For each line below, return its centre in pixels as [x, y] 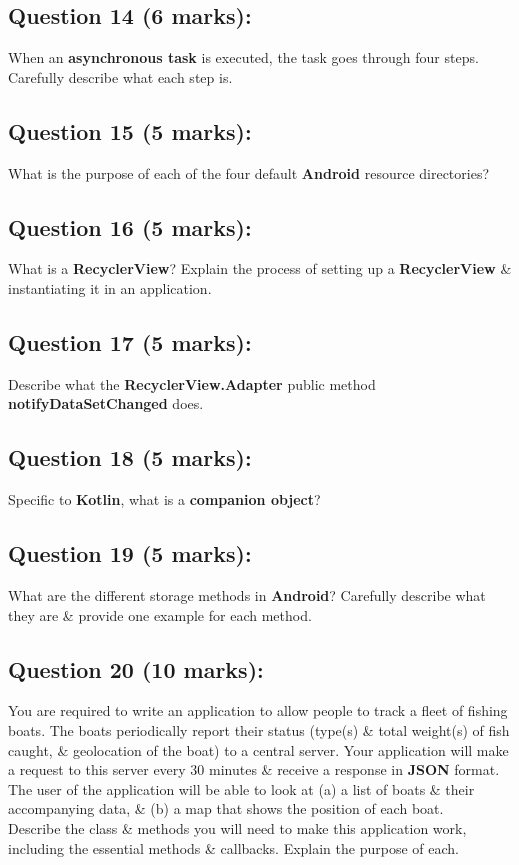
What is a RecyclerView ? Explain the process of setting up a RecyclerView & [260, 268]
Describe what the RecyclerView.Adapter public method [192, 383]
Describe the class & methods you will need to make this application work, [237, 827]
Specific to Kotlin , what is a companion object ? [164, 499]
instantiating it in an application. [110, 287]
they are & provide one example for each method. [160, 614]
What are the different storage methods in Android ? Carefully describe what [247, 594]
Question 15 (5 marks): [130, 130]
